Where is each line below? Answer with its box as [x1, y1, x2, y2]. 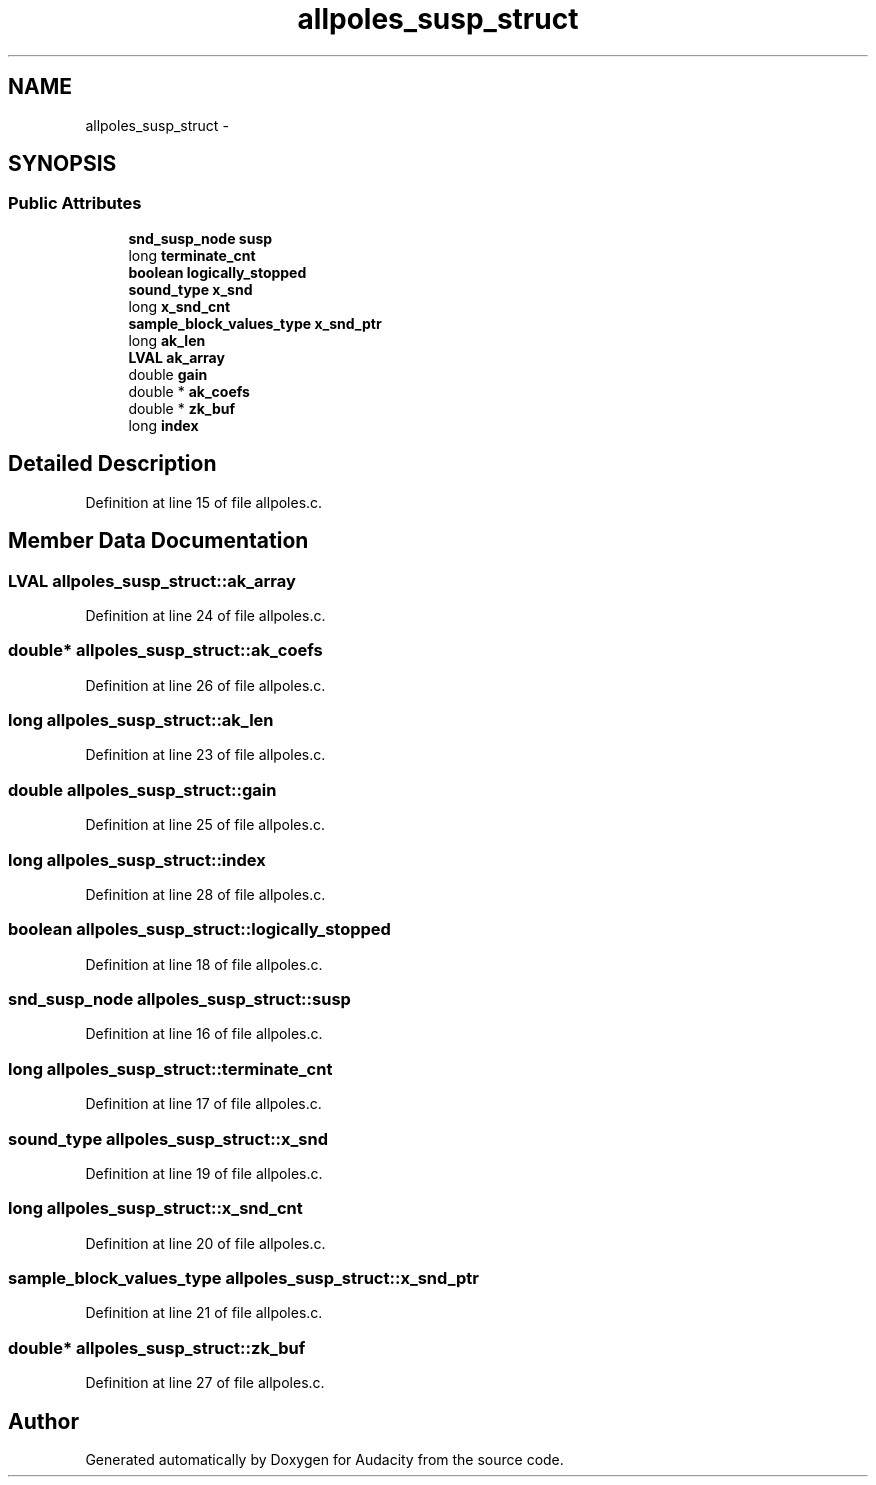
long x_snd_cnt [128, 297, 231, 315]
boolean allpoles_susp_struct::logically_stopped [8, 919, 391, 940]
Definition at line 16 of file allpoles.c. [85, 1025, 323, 1043]
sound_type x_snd [128, 280, 253, 298]
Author [8, 1408, 79, 1434]
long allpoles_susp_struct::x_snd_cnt [8, 1198, 303, 1219]
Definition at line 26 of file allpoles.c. [85, 676, 326, 694]
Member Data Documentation [8, 528, 309, 554]
